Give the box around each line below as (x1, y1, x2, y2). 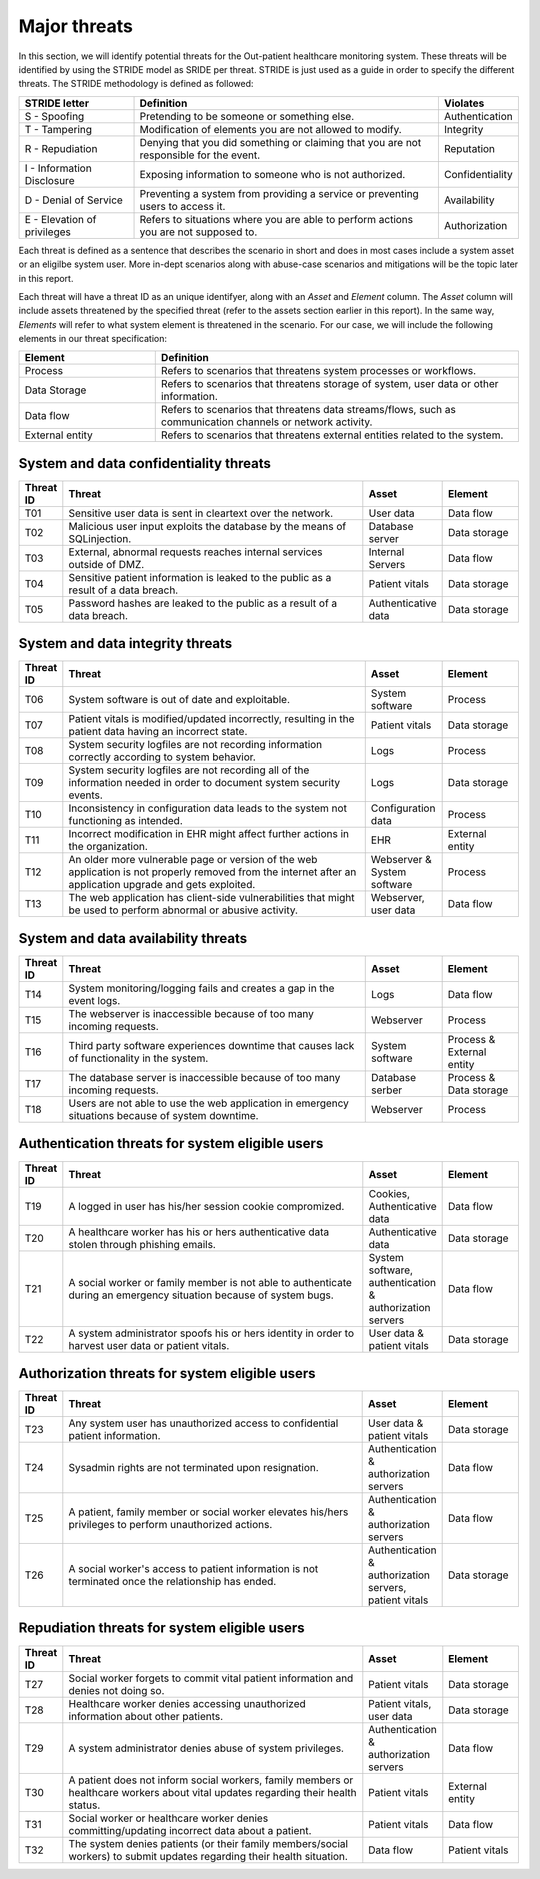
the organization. (68, 840, 149, 854)
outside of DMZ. (68, 557, 145, 571)
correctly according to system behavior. (68, 750, 257, 764)
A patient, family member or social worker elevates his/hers (68, 1505, 349, 1519)
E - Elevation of (24, 212, 97, 226)
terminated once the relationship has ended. (68, 1575, 277, 1589)
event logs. (68, 994, 121, 1007)
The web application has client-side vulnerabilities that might (68, 891, 355, 905)
